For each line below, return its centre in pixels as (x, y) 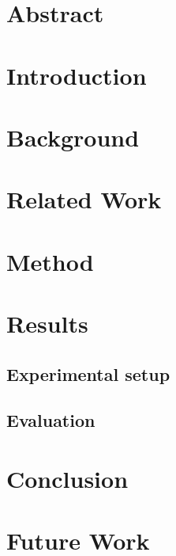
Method (50, 261)
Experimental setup (88, 373)
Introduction (77, 75)
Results (47, 324)
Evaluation (51, 420)
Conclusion (67, 478)
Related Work (84, 199)
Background (73, 137)
